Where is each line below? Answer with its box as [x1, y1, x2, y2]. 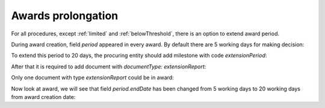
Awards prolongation [11, 9, 119, 22]
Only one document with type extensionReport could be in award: [11, 74, 174, 81]
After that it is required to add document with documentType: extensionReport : [11, 63, 206, 70]
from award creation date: [11, 93, 76, 100]
